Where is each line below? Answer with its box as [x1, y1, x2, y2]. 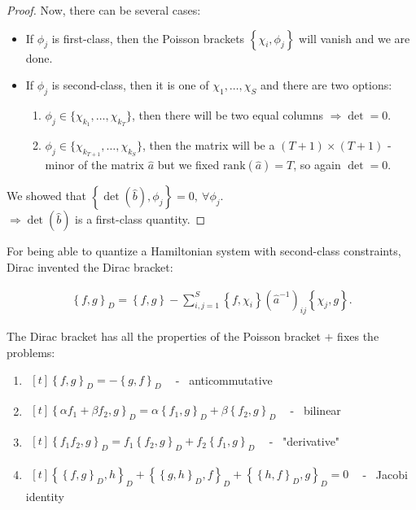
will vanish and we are [299, 29, 410, 46]
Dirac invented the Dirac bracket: [7, 258, 173, 275]
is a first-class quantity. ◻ [75, 211, 206, 228]
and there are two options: [261, 76, 392, 94]
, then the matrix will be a [142, 137, 275, 154]
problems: [7, 344, 55, 360]
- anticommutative [175, 372, 273, 388]
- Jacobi [362, 466, 408, 483]
